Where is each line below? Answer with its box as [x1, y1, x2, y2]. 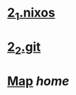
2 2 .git [7, 39, 41, 57]
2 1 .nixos [7, 5, 55, 23]
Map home [7, 73, 70, 89]
